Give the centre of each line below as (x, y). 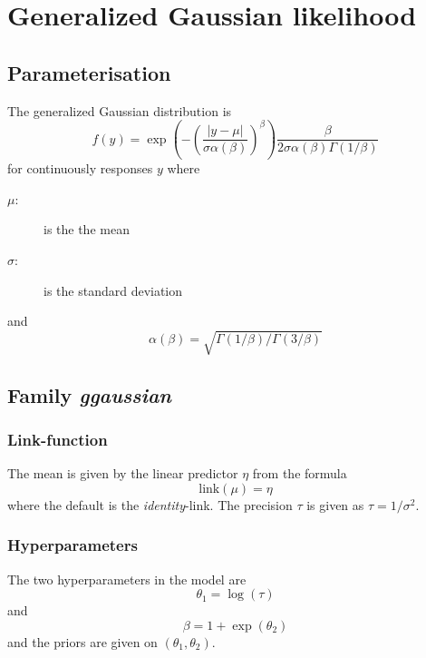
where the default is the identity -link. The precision (150, 504)
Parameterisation (89, 72)
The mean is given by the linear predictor (123, 473)
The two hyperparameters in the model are (127, 579)
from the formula (300, 473)
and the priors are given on (82, 641)
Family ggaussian (90, 394)
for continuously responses (80, 168)
